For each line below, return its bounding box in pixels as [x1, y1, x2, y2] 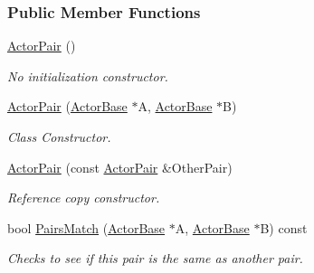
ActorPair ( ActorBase [7, 97, 128, 116]
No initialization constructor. [7, 66, 168, 85]
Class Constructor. [7, 127, 111, 146]
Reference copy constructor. [7, 188, 160, 207]
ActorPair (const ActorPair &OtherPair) [7, 157, 233, 176]
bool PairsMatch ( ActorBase [7, 218, 166, 237]
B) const [260, 218, 308, 237]
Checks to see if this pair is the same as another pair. [7, 249, 303, 268]
